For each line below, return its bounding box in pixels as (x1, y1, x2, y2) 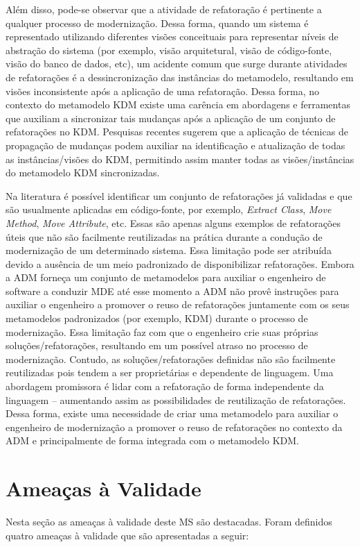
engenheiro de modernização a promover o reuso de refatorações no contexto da (6, 419, 343, 434)
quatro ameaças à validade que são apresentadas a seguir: (6, 528, 249, 542)
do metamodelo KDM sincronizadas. (6, 165, 160, 180)
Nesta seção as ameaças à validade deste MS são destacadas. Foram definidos (6, 514, 332, 529)
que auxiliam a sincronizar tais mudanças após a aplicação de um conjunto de (6, 110, 336, 125)
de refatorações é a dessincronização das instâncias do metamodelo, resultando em (6, 69, 354, 84)
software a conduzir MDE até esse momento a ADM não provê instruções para (6, 283, 339, 298)
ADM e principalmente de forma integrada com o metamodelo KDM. (6, 433, 299, 448)
